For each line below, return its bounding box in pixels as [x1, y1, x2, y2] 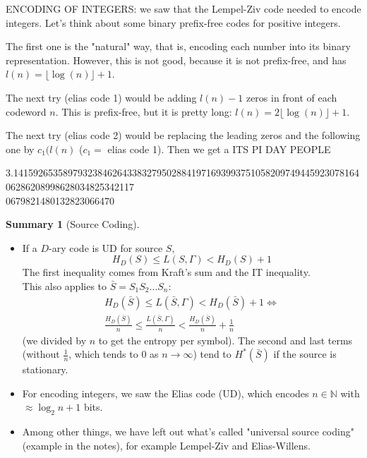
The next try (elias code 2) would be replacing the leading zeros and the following [6, 128, 361, 143]
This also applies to [22, 278, 107, 293]
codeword [6, 104, 47, 119]
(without [22, 346, 60, 361]
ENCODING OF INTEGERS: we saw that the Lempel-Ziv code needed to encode [6, 1, 361, 16]
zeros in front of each [246, 90, 337, 104]
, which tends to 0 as [68, 346, 159, 361]
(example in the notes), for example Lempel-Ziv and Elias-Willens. [22, 438, 311, 452]
